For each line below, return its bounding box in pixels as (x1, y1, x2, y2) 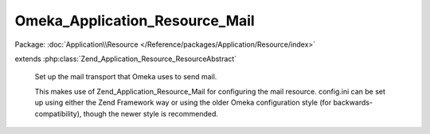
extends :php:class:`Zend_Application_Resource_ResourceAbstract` (14, 54, 237, 63)
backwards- (333, 98, 373, 107)
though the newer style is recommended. (83, 109, 219, 118)
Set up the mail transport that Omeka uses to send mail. (34, 72, 217, 82)
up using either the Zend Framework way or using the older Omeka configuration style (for (34, 98, 332, 107)
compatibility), (34, 109, 82, 118)
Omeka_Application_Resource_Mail (14, 12, 255, 29)
